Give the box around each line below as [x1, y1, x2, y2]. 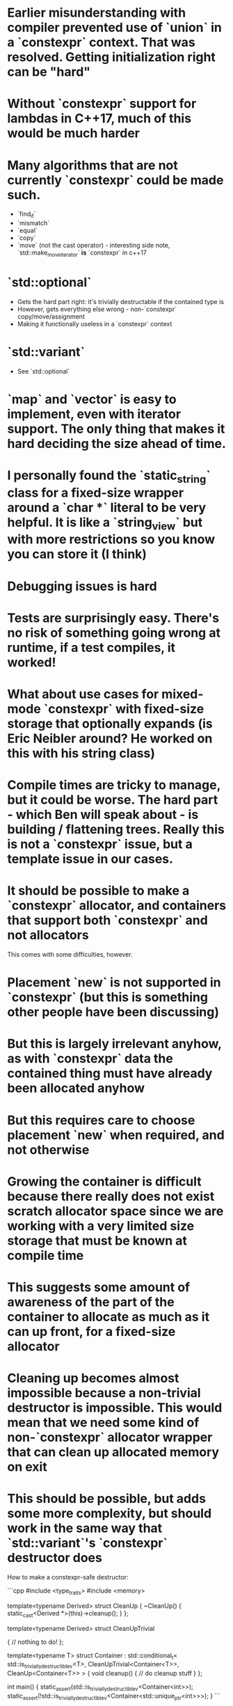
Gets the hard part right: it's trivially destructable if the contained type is [17, 297, 225, 305]
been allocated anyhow [7, 1081, 145, 1097]
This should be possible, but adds [7, 1491, 207, 1507]
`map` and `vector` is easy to [7, 391, 177, 407]
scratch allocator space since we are [7, 1203, 224, 1219]
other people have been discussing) [7, 1004, 220, 1020]
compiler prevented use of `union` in [7, 19, 223, 35]
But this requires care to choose [7, 1112, 195, 1128]
